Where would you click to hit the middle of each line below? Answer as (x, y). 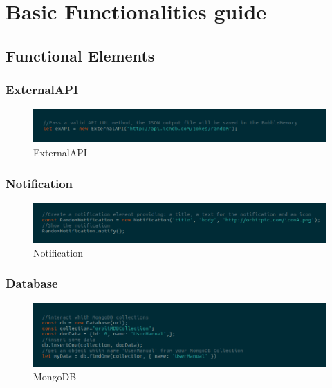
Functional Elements (80, 55)
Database (32, 283)
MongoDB (55, 376)
